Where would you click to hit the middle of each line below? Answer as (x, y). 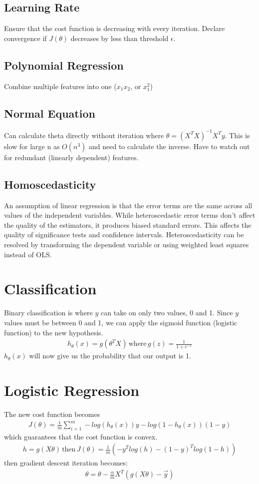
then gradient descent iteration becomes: (66, 463)
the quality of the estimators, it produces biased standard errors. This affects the (128, 224)
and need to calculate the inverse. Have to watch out (169, 146)
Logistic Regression (72, 390)
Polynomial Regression (64, 65)
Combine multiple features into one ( (60, 86)
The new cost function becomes (52, 414)
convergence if (25, 38)
